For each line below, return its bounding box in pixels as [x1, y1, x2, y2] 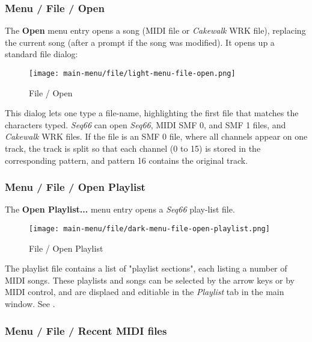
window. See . [5, 297, 55, 310]
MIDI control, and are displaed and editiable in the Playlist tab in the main [5, 285, 284, 298]
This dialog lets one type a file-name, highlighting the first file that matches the [5, 107, 299, 119]
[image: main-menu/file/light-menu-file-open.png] [29, 69, 236, 78]
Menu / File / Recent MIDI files [5, 323, 167, 338]
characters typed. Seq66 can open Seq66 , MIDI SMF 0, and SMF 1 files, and [5, 118, 286, 131]
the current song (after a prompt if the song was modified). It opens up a [5, 36, 275, 48]
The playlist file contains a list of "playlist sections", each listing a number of [5, 262, 287, 275]
